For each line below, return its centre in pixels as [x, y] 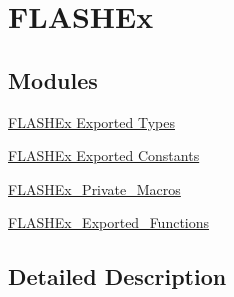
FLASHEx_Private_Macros [94, 188]
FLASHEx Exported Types [91, 121]
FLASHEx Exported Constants [104, 155]
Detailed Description [117, 276]
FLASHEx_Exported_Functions [109, 222]
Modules [53, 79]
